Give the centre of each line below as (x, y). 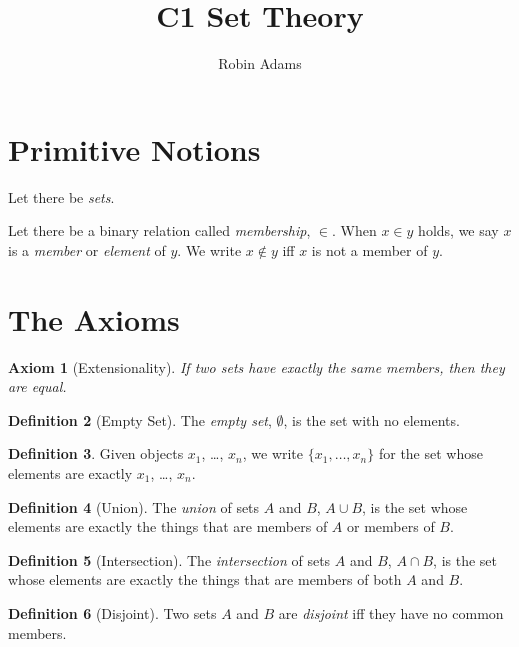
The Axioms (94, 318)
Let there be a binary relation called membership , (159, 230)
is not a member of (369, 249)
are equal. (37, 386)
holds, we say (458, 230)
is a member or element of (87, 249)
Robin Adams (260, 63)
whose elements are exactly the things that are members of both (205, 579)
